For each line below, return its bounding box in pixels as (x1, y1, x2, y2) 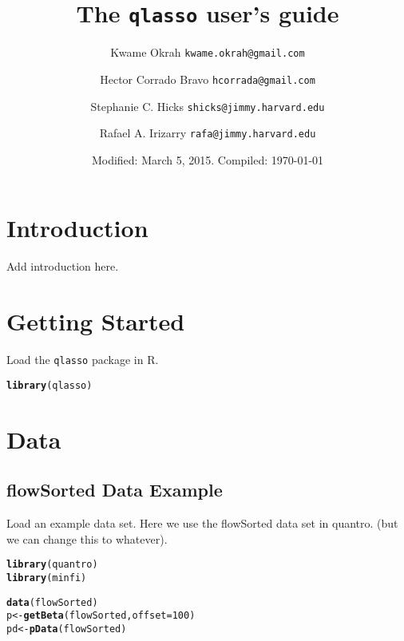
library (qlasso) (6, 379, 93, 391)
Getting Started (6, 305, 185, 338)
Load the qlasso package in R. (6, 351, 159, 368)
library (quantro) (6, 559, 98, 571)
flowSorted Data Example (6, 477, 223, 502)
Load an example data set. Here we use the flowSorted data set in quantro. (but (6, 515, 398, 532)
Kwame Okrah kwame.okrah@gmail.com (110, 44, 305, 61)
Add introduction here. (6, 258, 119, 275)
